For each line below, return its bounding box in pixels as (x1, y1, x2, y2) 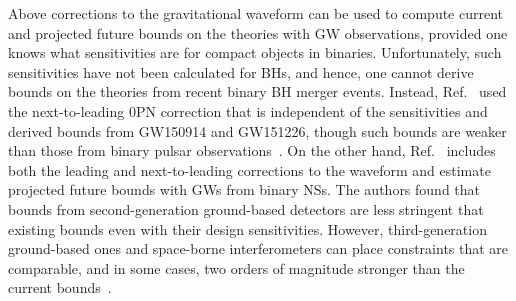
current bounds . (8, 277, 112, 298)
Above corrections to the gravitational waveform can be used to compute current (8, 3, 504, 23)
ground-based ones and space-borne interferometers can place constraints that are (8, 238, 509, 259)
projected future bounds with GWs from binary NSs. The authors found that (8, 179, 481, 200)
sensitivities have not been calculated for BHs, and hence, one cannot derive (8, 61, 474, 82)
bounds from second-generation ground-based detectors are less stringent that (8, 198, 484, 219)
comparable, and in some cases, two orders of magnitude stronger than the (8, 257, 465, 278)
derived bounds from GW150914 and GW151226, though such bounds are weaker (8, 120, 507, 141)
